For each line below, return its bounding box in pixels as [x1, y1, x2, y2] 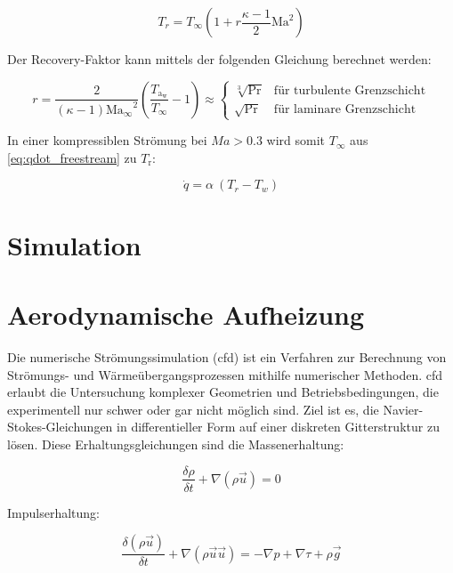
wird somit [266, 131, 326, 149]
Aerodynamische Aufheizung [7, 296, 365, 332]
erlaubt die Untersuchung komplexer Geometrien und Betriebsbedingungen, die [7, 383, 439, 401]
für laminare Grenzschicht [273, 103, 417, 117]
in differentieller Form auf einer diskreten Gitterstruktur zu [117, 417, 440, 436]
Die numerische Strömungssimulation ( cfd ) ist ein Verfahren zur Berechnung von [7, 347, 447, 366]
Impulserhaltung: [7, 503, 100, 521]
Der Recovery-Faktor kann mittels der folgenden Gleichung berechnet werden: [7, 50, 432, 68]
